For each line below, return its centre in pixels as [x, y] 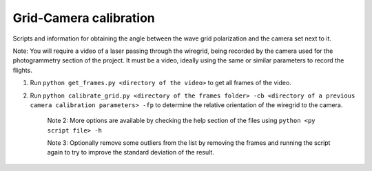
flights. [22, 70]
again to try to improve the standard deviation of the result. [131, 152]
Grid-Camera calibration [84, 18]
